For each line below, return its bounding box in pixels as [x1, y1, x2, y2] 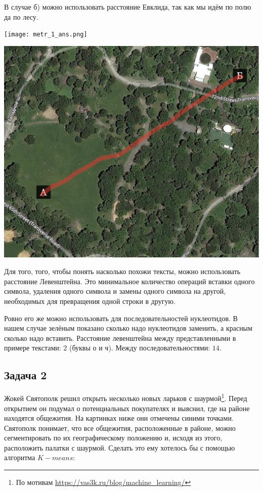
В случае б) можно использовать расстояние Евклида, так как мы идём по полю [4, 2, 251, 12]
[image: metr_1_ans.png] [4, 31, 87, 38]
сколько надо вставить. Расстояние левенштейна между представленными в [4, 332, 236, 343]
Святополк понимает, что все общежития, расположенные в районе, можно [4, 422, 236, 433]
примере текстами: [4, 342, 61, 353]
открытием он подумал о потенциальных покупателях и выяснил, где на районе [4, 403, 250, 413]
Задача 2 [4, 367, 47, 383]
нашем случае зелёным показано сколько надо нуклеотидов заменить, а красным [4, 323, 252, 333]
